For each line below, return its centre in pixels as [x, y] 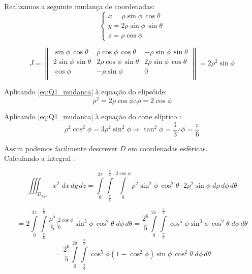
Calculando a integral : [40, 158]
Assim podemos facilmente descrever [61, 148]
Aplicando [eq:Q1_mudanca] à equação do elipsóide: [86, 92]
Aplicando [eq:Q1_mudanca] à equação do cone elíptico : [93, 116]
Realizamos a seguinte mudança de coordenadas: [80, 6]
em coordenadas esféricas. [168, 148]
